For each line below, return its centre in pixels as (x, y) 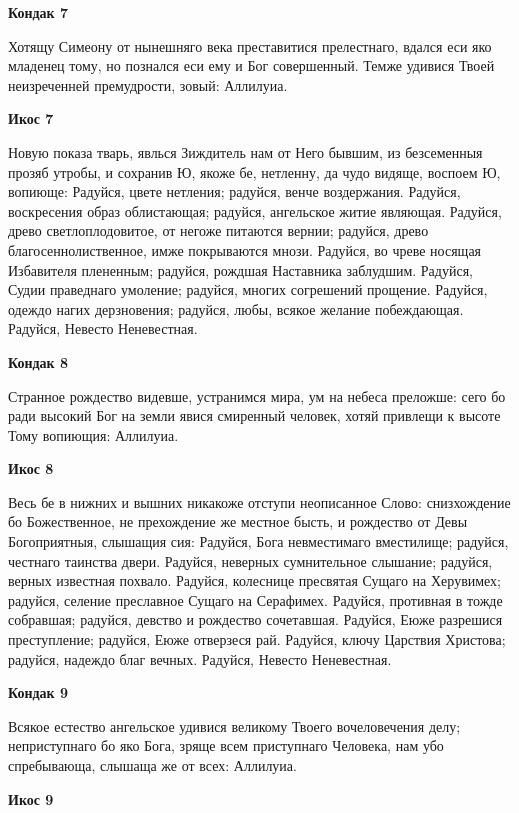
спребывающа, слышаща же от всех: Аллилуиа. (152, 765)
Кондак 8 (38, 361)
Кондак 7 (38, 12)
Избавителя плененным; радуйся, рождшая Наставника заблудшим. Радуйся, (240, 269)
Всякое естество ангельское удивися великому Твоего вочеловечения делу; (234, 725)
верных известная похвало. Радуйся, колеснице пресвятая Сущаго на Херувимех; (255, 580)
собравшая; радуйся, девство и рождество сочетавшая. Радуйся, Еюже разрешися (255, 619)
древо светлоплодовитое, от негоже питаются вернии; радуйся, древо (218, 230)
